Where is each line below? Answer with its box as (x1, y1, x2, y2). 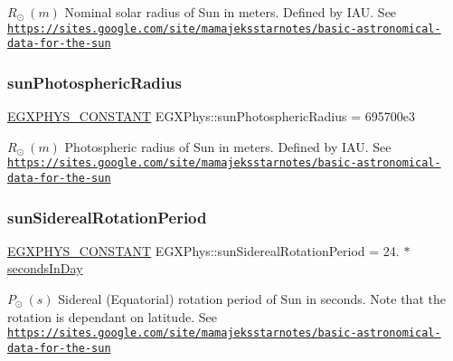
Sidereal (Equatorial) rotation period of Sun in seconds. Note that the (58, 290, 446, 309)
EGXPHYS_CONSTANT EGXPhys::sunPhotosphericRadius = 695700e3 (7, 107, 415, 126)
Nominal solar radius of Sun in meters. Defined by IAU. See (64, 3, 397, 21)
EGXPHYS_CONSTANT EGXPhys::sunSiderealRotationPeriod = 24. (7, 241, 400, 260)
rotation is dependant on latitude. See (7, 307, 217, 326)
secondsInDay (7, 259, 83, 278)
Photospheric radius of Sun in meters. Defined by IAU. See (64, 137, 392, 156)
